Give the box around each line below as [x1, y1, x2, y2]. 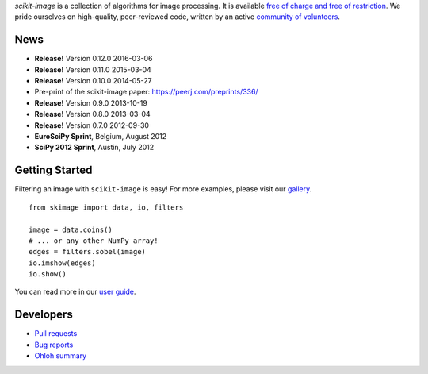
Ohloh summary [34, 351, 87, 361]
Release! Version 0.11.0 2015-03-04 [34, 64, 152, 75]
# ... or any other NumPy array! [29, 236, 159, 245]
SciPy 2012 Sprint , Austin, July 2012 [34, 143, 155, 152]
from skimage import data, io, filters [29, 202, 184, 212]
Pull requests [34, 329, 78, 338]
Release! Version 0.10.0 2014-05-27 [34, 76, 152, 86]
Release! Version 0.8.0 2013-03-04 [34, 110, 151, 119]
